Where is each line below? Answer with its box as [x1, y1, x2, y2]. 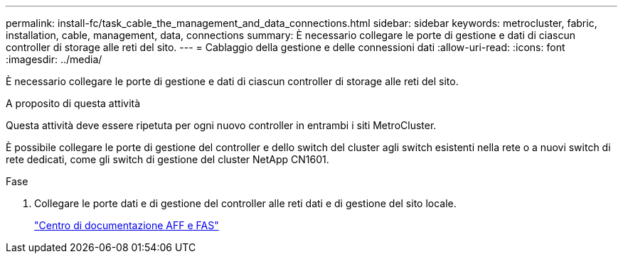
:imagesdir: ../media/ [6, 53, 102, 65]
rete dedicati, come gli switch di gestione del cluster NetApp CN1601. [6, 153, 329, 165]
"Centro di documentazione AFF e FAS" [34, 219, 219, 231]
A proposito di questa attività [6, 97, 141, 109]
